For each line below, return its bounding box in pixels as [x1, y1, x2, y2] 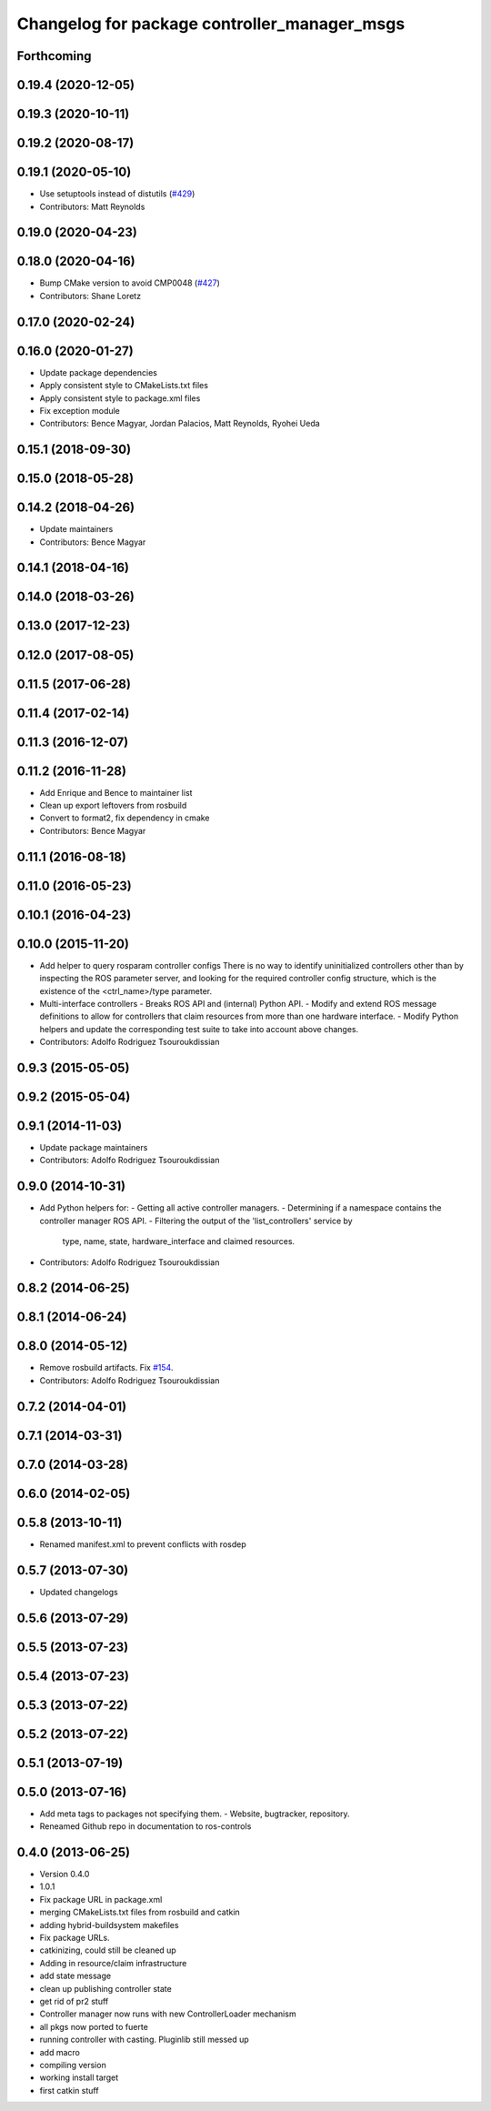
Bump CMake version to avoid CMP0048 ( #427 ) [39, 277, 220, 288]
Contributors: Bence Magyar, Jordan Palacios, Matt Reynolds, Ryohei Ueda [39, 418, 320, 429]
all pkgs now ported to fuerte [39, 2021, 149, 2032]
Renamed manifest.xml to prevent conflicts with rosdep [39, 1538, 246, 1550]
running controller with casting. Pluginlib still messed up [39, 2034, 249, 2046]
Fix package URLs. [39, 1932, 110, 1943]
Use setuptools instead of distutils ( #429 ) [39, 188, 195, 199]
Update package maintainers [39, 1142, 148, 1153]
